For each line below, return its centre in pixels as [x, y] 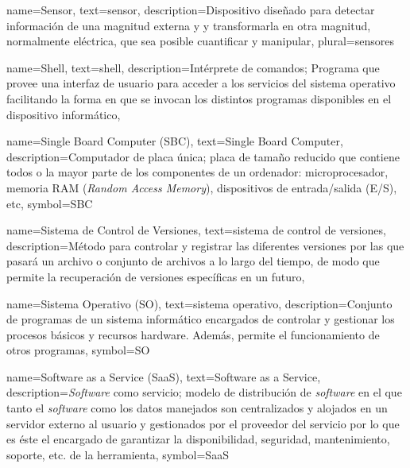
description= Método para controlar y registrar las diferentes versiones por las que [205, 245]
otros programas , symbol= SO [78, 350]
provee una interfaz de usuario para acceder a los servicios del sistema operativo [201, 83]
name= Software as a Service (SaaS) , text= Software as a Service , [164, 376]
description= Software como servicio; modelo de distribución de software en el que [204, 392]
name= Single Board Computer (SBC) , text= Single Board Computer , [175, 141]
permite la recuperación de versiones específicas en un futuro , [156, 276]
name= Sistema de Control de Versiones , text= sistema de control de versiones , [196, 230]
